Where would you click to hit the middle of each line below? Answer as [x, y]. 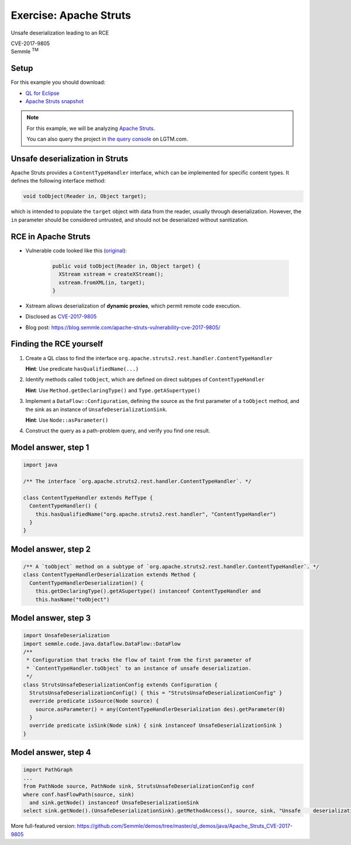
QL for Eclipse [42, 93]
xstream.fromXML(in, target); [102, 282]
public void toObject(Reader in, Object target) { [127, 266]
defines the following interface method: [58, 181]
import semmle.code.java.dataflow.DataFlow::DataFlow [102, 644]
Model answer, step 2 [51, 549]
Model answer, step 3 [51, 618]
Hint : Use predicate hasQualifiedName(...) [82, 368]
